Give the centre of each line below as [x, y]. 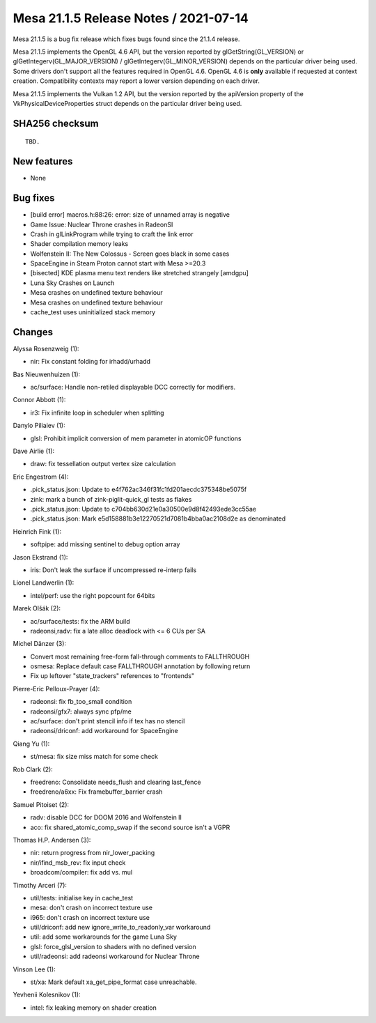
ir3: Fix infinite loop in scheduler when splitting [97, 413]
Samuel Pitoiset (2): [41, 804]
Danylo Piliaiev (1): [39, 426]
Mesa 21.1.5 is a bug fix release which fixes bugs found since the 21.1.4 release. [126, 39]
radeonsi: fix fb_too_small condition [81, 702]
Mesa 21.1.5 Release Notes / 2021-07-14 [131, 18]
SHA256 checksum [56, 123]
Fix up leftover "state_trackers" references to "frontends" [112, 676]
